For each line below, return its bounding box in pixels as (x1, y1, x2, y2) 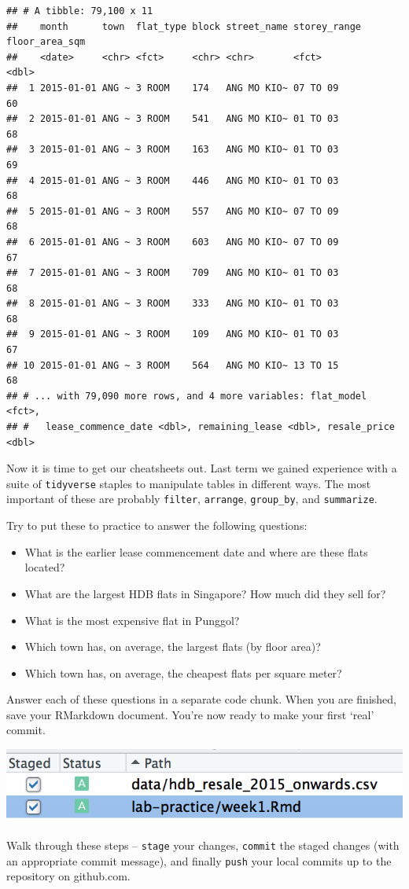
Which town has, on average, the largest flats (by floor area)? (24, 638, 321, 655)
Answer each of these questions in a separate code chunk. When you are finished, (6, 691, 396, 707)
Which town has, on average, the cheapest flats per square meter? (24, 664, 342, 681)
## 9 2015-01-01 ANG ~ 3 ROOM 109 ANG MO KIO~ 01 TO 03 (6, 329, 339, 340)
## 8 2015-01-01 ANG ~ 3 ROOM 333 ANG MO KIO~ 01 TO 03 (6, 298, 339, 310)
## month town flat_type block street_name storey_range (6, 20, 362, 32)
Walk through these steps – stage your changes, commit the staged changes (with (6, 837, 400, 854)
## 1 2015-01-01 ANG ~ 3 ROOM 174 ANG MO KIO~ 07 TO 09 (6, 82, 339, 94)
